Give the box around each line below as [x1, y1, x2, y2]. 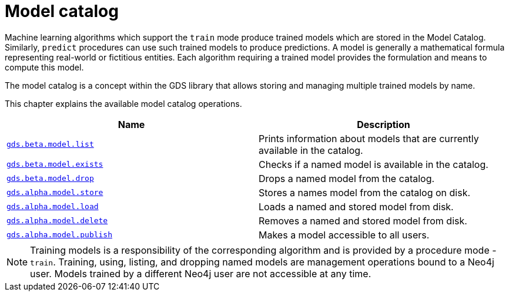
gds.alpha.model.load [6, 202, 99, 211]
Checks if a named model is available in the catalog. [259, 158, 488, 170]
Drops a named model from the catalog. [259, 172, 435, 184]
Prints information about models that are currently [259, 132, 479, 144]
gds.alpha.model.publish [6, 230, 113, 240]
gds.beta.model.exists [6, 160, 103, 169]
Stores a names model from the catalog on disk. [259, 186, 471, 199]
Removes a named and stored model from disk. [259, 214, 467, 227]
